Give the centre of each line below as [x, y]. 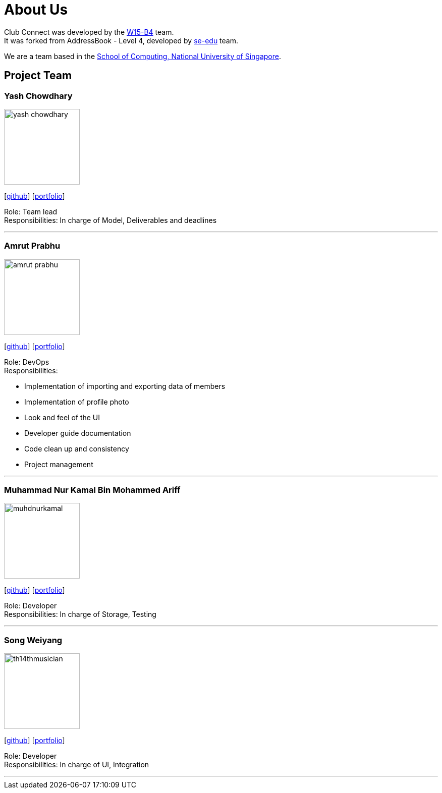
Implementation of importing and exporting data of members [125, 386]
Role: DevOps [27, 362]
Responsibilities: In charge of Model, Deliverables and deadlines [111, 220]
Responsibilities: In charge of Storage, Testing [80, 614]
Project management [59, 464]
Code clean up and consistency [77, 448]
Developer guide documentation [78, 433]
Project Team [38, 76]
